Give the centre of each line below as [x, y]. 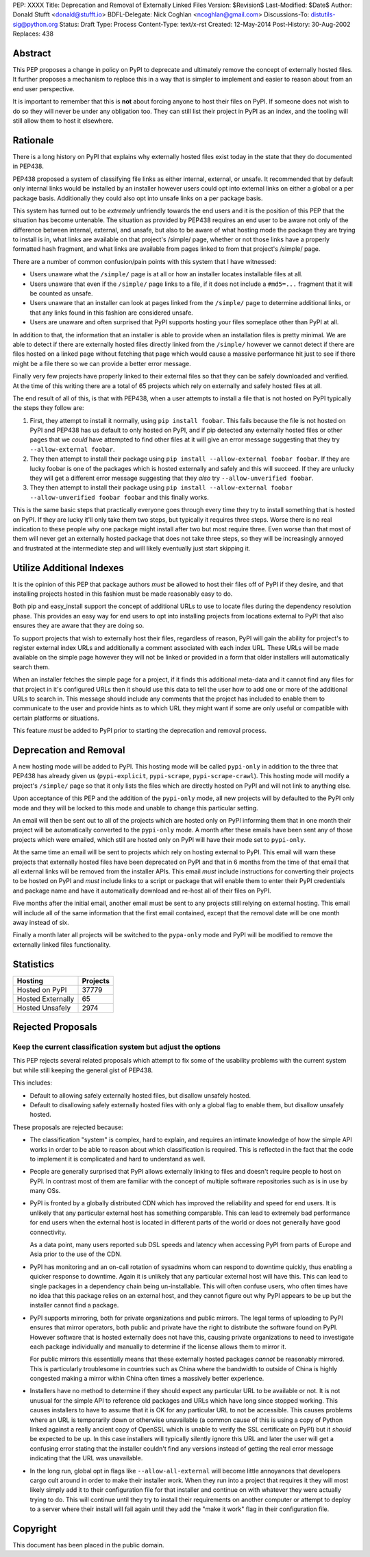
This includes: [33, 1083]
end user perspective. [44, 88]
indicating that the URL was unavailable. [86, 1458]
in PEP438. [28, 166]
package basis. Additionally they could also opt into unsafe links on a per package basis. [138, 198]
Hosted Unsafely [44, 1008]
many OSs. [45, 1191]
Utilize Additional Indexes [69, 568]
